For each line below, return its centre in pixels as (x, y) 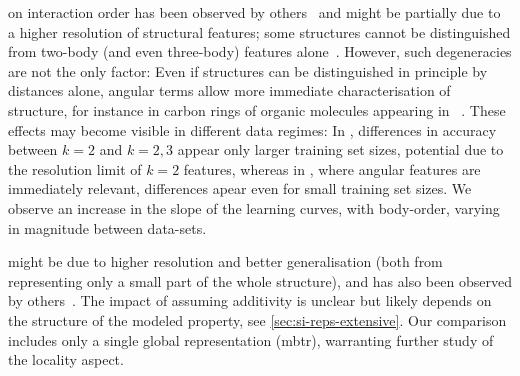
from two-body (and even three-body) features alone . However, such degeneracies (260, 51)
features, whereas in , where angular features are (332, 168)
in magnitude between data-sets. (107, 227)
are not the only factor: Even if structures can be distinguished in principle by (248, 70)
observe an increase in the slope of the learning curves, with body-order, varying (254, 207)
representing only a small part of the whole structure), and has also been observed (260, 280)
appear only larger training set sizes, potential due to (340, 149)
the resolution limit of (75, 168)
